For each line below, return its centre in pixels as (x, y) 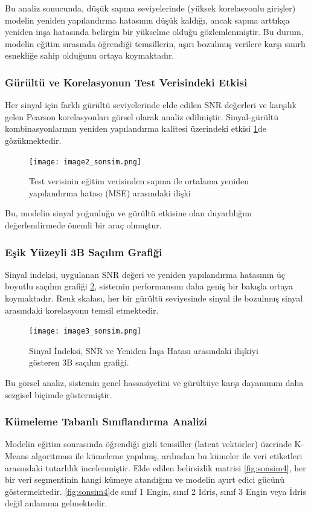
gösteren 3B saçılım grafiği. (79, 362)
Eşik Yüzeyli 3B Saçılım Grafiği (84, 252)
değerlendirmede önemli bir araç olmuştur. (83, 225)
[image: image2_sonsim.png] (85, 162)
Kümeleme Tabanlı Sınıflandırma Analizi (106, 421)
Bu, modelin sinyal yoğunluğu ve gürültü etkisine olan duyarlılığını (128, 213)
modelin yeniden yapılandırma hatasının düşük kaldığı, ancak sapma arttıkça (147, 20)
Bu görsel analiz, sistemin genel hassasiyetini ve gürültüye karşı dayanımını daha (154, 383)
